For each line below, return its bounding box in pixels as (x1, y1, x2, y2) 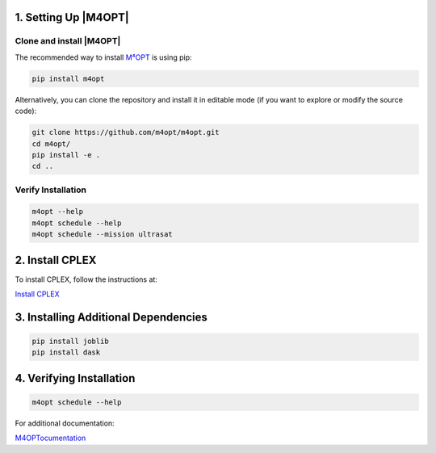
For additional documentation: (15, 418, 115, 428)
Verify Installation (15, 184, 86, 195)
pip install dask (31, 348, 101, 357)
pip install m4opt (31, 73, 105, 83)
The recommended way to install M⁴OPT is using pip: (15, 52, 193, 62)
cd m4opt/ (31, 139, 71, 149)
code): (15, 106, 37, 116)
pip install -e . (31, 150, 101, 159)
